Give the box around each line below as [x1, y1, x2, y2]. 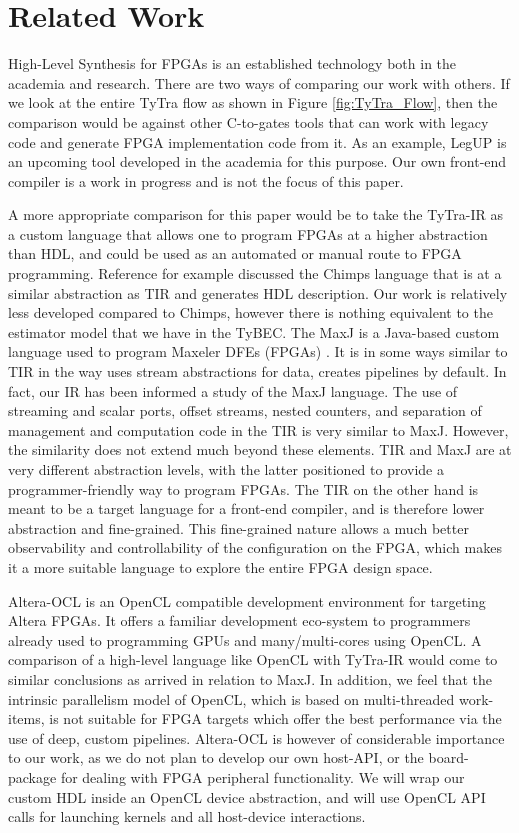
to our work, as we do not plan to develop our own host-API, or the [8, 747, 424, 768]
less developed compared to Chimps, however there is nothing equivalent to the [8, 302, 493, 323]
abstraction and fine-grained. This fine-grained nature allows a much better [8, 517, 469, 538]
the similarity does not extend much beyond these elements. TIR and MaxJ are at [8, 439, 512, 460]
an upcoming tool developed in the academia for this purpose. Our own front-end [8, 151, 507, 172]
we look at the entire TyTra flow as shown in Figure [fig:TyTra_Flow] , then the [8, 92, 498, 113]
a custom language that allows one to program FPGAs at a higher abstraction [8, 223, 488, 244]
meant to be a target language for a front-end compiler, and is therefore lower [8, 498, 485, 519]
